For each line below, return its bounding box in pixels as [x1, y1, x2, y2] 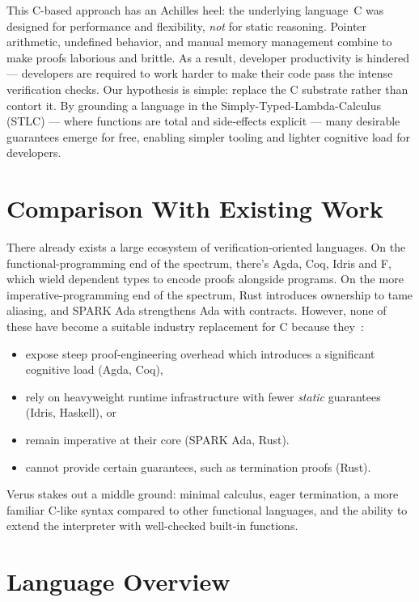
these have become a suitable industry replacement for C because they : [6, 318, 364, 335]
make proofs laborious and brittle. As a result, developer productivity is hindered [6, 49, 410, 66]
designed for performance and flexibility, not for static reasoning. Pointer [6, 17, 367, 34]
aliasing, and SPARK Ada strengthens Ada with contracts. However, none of [6, 302, 387, 319]
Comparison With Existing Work [6, 192, 383, 225]
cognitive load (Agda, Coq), [25, 361, 163, 378]
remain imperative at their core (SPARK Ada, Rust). [25, 431, 290, 447]
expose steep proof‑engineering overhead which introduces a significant [25, 345, 375, 362]
